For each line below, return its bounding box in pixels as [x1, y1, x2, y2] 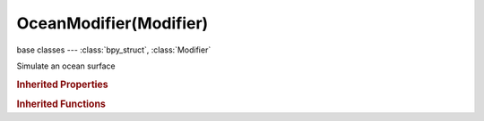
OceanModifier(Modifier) [16, 13, 209, 33]
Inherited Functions [16, 98, 107, 110]
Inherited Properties [16, 78, 109, 91]
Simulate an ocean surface [16, 60, 116, 71]
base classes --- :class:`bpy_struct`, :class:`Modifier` [16, 44, 212, 55]
